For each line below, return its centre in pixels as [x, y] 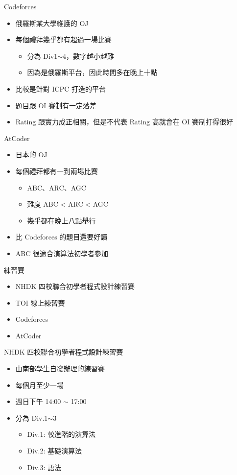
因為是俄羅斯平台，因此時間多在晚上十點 [92, 72]
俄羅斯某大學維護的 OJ [52, 23]
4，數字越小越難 [89, 56]
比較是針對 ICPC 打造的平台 [60, 88]
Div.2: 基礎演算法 [55, 451]
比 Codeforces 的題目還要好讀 [61, 237]
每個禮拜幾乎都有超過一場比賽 [63, 39]
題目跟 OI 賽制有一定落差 [56, 105]
